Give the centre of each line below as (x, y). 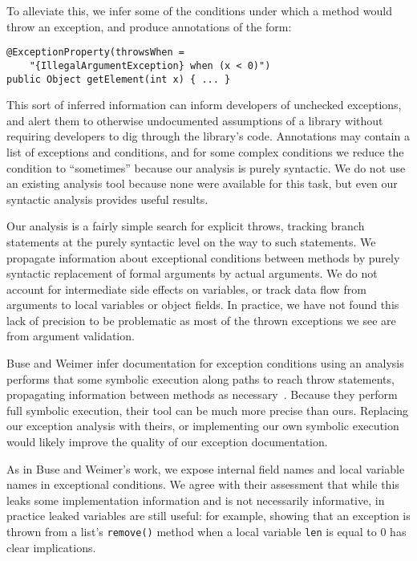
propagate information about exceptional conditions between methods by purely (203, 257)
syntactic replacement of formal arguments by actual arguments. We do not (192, 273)
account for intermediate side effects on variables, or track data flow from (186, 289)
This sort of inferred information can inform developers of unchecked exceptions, (204, 105)
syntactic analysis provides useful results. (107, 199)
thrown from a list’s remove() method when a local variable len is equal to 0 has (206, 531)
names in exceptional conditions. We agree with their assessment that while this (203, 484)
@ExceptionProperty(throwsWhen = (95, 53)
